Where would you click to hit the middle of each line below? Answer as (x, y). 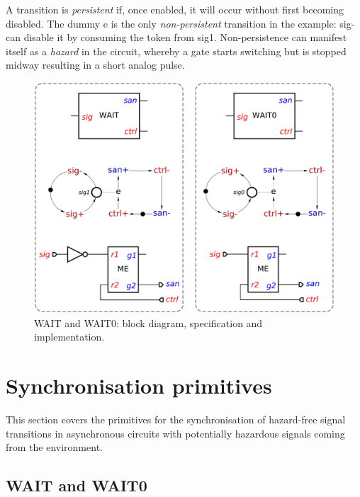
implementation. (69, 337)
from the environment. (54, 447)
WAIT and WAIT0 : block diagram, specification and (148, 322)
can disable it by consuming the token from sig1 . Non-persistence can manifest (176, 37)
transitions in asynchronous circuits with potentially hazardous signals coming (175, 433)
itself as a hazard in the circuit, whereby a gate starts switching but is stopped (176, 51)
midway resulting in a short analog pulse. (95, 65)
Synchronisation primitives (139, 385)
